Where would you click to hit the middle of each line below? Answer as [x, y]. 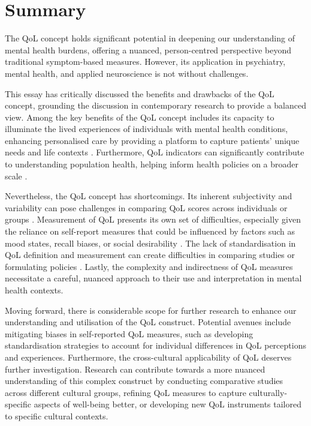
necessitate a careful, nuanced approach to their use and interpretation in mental [153, 278]
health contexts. [34, 290]
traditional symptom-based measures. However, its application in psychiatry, [145, 61]
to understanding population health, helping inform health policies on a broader [152, 164]
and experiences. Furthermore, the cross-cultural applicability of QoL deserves [148, 357]
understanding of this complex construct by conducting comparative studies [144, 381]
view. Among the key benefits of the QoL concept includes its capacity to [140, 117]
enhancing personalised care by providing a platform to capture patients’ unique [152, 140]
